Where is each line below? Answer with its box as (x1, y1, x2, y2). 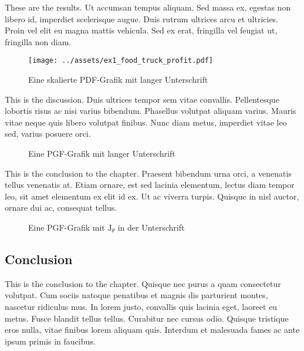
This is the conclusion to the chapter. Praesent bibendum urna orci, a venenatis (5, 167, 292, 179)
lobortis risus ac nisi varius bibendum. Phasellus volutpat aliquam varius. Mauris (5, 104, 296, 117)
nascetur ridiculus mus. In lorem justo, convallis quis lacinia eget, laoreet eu (5, 300, 278, 312)
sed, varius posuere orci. (5, 127, 91, 140)
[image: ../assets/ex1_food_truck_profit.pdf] (28, 56, 213, 65)
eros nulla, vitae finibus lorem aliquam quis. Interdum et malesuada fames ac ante (5, 323, 300, 336)
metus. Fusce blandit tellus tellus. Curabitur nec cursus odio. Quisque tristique (5, 312, 289, 324)
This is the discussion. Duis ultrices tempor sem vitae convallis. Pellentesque (5, 93, 279, 105)
